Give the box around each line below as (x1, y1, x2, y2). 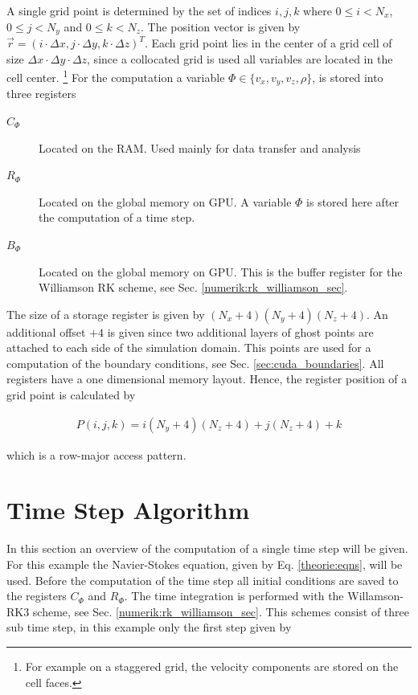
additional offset (6, 323, 86, 340)
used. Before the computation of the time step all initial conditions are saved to (6, 571, 399, 588)
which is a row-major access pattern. (6, 446, 186, 463)
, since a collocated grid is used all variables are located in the (87, 50, 393, 67)
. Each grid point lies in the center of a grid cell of (144, 35, 392, 51)
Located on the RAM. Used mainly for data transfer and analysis (39, 139, 361, 156)
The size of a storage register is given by (6, 305, 205, 322)
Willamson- (347, 587, 404, 604)
